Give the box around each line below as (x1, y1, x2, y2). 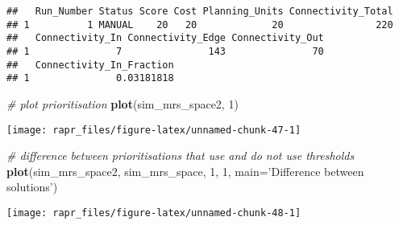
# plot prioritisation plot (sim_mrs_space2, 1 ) (6, 95, 239, 112)
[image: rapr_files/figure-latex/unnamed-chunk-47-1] (6, 124, 301, 136)
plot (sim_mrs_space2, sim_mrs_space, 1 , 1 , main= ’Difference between (6, 162, 364, 179)
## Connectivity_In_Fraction (6, 59, 174, 71)
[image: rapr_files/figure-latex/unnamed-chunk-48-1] (6, 207, 301, 219)
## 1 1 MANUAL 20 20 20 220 (6, 18, 393, 31)
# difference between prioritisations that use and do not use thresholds (6, 147, 355, 164)
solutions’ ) (6, 178, 58, 195)
